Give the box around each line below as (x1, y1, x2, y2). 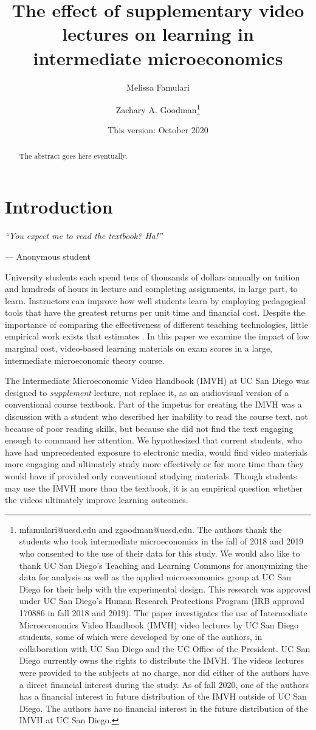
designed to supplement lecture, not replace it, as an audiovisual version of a (5, 386, 289, 398)
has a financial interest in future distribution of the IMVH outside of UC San (19, 690, 307, 703)
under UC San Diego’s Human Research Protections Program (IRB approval (19, 594, 304, 607)
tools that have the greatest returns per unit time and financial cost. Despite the (5, 306, 305, 319)
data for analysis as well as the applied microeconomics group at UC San (19, 571, 292, 583)
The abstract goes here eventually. (19, 150, 128, 161)
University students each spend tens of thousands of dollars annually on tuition (5, 270, 300, 283)
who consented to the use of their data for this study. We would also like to (19, 546, 300, 559)
